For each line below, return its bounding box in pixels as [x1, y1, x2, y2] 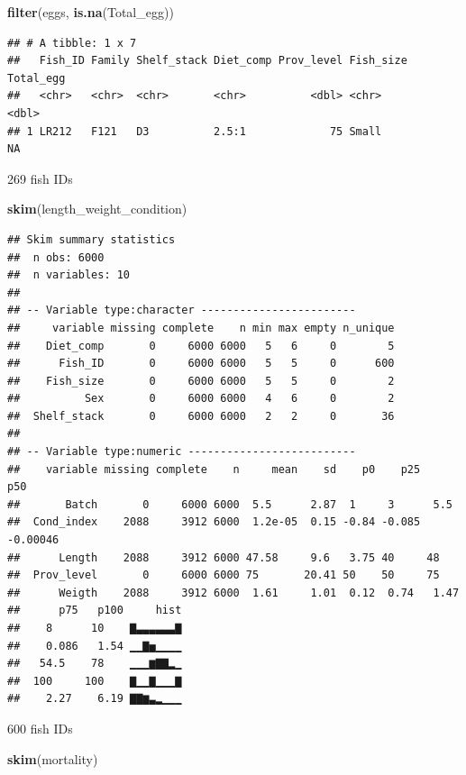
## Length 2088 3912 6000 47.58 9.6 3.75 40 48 [7, 551, 440, 564]
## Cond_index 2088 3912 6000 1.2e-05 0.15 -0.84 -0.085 [7, 515, 421, 529]
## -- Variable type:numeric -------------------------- [7, 445, 356, 459]
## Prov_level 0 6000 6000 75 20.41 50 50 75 [7, 569, 440, 582]
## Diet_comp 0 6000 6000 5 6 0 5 [7, 339, 395, 352]
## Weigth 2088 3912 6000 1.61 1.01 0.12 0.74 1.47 [7, 586, 460, 599]
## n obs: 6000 [7, 251, 105, 264]
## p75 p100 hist [7, 604, 182, 617]
